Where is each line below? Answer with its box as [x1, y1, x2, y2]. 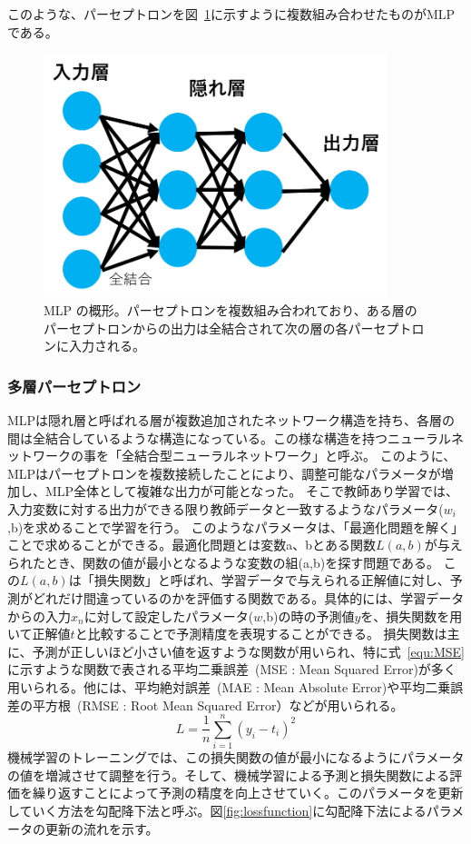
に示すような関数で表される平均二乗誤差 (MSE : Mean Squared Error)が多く [7, 660, 456, 679]
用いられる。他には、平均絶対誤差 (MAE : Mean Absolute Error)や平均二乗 [7, 677, 451, 696]
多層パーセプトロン [7, 374, 142, 397]
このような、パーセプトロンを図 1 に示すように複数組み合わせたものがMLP [7, 5, 456, 23]
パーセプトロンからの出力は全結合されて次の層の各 [44, 318, 348, 337]
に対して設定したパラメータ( [83, 606, 254, 625]
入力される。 [68, 336, 145, 355]
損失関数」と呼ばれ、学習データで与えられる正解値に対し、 [93, 571, 450, 590]
